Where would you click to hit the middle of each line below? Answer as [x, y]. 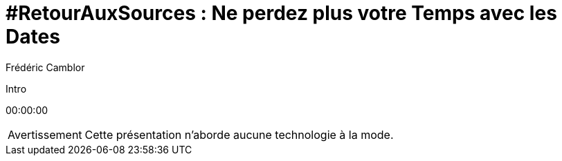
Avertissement [45, 134]
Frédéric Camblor [45, 67]
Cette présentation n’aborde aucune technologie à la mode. [239, 134]
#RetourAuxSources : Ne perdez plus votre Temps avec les [281, 13]
